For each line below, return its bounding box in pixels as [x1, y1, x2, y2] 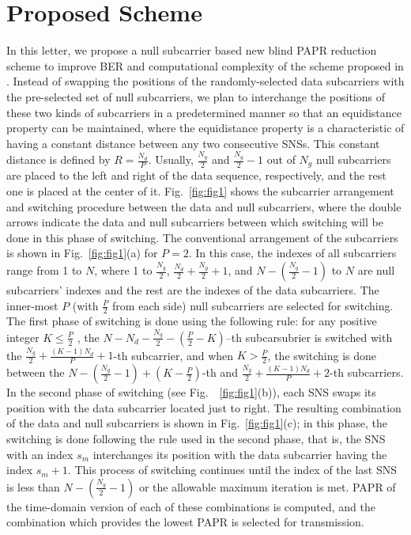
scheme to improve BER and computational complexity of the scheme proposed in [6, 57, 404, 74]
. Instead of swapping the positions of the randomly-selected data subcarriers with [6, 73, 405, 89]
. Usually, [148, 151, 194, 167]
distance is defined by [6, 151, 111, 167]
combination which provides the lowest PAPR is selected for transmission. [6, 514, 364, 530]
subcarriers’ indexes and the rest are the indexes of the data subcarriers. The [6, 282, 379, 298]
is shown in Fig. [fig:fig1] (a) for [6, 245, 158, 261]
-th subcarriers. [330, 364, 404, 381]
